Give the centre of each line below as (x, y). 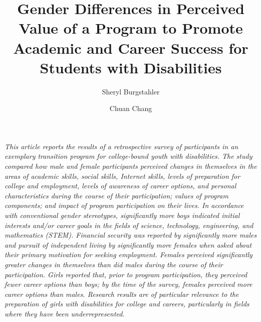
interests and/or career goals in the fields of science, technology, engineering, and (129, 225)
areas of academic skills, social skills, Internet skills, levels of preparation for (122, 176)
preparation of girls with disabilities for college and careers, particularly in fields (127, 304)
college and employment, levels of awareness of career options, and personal (120, 186)
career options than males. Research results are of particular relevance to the (122, 294)
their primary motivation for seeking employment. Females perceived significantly (128, 254)
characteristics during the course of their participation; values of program (116, 195)
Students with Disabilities (131, 67)
